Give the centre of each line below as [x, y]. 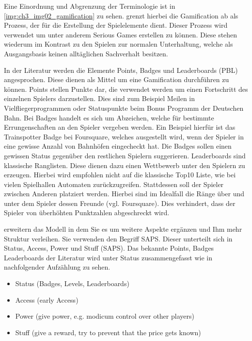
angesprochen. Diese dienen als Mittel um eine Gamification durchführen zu [117, 79]
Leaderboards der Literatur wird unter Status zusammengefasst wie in [108, 257]
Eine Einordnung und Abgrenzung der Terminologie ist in [90, 6]
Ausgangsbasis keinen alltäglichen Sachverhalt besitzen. [86, 53]
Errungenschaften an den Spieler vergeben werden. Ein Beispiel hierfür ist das [120, 127]
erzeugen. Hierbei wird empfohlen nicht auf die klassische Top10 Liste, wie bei [120, 175]
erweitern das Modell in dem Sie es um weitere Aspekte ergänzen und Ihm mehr [123, 229]
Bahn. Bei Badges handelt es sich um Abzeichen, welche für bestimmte [109, 117]
